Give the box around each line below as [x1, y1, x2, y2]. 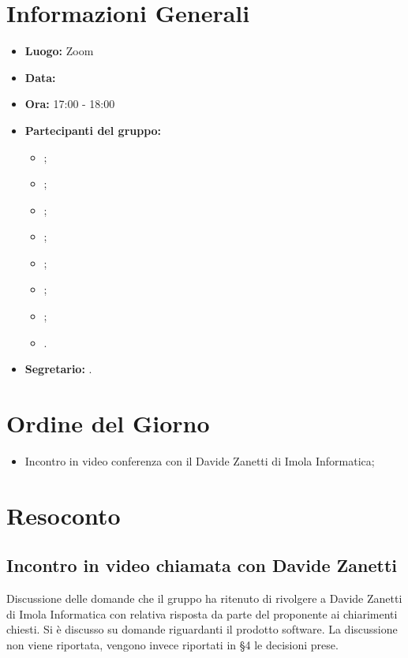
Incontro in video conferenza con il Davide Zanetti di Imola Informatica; [24, 452, 375, 469]
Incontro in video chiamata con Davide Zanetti [6, 553, 398, 578]
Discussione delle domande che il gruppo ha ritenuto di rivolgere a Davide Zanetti [6, 590, 402, 607]
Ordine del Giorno [6, 407, 210, 439]
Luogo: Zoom [24, 43, 94, 59]
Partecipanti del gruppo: [24, 122, 162, 138]
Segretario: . [24, 361, 92, 377]
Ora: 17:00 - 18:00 [24, 95, 115, 112]
